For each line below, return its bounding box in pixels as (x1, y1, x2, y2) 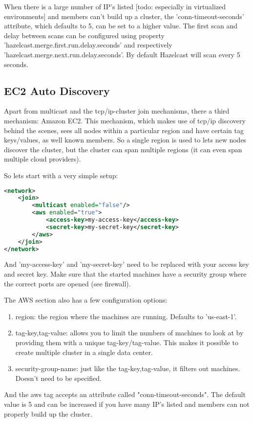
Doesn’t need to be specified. (15, 373, 102, 383)
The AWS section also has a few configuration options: (4, 295, 168, 305)
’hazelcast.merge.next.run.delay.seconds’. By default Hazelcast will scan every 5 (4, 49, 240, 59)
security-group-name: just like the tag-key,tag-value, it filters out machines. (15, 363, 240, 374)
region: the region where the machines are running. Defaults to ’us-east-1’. (15, 311, 237, 321)
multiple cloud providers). (4, 154, 81, 164)
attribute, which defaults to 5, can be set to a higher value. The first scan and (4, 21, 237, 31)
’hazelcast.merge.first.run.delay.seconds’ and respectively (4, 40, 172, 50)
